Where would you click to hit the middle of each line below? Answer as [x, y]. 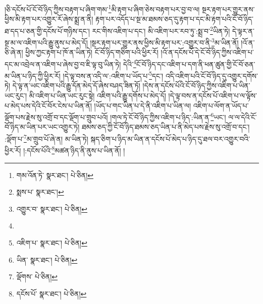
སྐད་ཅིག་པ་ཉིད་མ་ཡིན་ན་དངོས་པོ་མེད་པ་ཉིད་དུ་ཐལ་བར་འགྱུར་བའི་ [170, 138]
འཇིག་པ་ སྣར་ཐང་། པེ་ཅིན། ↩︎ [52, 242]
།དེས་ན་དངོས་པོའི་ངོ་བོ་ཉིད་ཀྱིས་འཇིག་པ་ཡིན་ [196, 85]
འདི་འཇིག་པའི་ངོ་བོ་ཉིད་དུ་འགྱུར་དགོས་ [212, 75]
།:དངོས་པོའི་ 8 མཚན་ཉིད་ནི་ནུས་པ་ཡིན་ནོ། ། [74, 149]
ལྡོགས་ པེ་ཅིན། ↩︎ [37, 277]
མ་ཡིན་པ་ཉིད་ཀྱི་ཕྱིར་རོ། [33, 75]
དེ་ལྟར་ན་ [243, 31]
